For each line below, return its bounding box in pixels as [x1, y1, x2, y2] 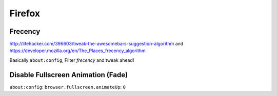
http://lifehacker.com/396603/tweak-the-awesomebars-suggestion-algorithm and [9, 41, 184, 47]
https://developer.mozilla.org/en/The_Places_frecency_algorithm [9, 47, 146, 54]
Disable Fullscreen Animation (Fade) [9, 70, 128, 79]
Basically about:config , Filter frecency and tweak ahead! [9, 57, 134, 63]
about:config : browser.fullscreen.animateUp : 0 [9, 84, 126, 90]
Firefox [9, 8, 41, 19]
